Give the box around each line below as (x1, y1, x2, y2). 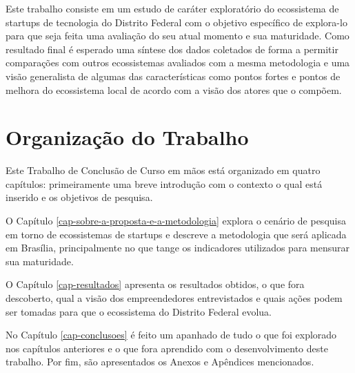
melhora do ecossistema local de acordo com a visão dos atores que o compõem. (6, 82, 342, 97)
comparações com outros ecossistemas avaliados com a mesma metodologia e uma (6, 55, 350, 70)
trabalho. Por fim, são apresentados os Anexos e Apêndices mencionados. (6, 354, 314, 369)
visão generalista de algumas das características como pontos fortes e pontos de (6, 68, 341, 83)
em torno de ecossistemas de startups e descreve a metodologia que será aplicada (6, 227, 347, 241)
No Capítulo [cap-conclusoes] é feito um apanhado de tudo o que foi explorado (6, 327, 337, 342)
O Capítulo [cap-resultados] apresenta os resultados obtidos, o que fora (6, 277, 305, 291)
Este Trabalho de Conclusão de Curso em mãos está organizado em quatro (6, 163, 321, 178)
